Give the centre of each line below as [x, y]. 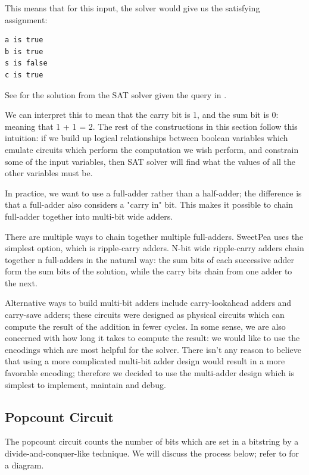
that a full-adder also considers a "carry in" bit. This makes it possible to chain [149, 204]
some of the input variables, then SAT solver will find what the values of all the [150, 161]
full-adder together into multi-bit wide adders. [89, 216]
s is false [26, 63]
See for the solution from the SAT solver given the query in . [116, 94]
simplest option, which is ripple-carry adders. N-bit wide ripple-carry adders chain [154, 248]
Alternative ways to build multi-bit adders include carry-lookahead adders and [148, 303]
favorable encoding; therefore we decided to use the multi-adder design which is [150, 373]
